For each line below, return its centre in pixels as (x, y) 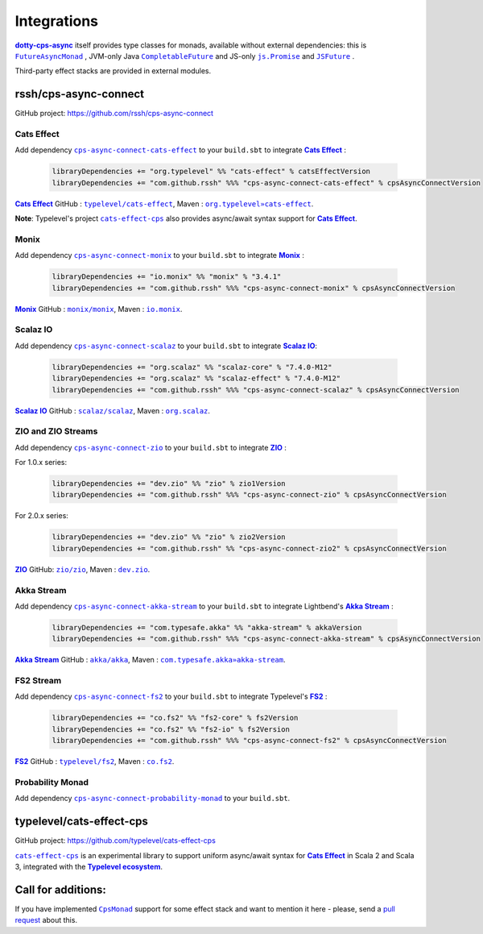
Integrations (57, 21)
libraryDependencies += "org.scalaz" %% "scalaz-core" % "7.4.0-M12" (192, 367)
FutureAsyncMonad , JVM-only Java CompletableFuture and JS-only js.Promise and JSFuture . (185, 56)
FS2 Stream (38, 681)
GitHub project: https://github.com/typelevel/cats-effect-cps (116, 841)
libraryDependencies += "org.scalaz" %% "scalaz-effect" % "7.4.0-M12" (196, 378)
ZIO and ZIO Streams (56, 431)
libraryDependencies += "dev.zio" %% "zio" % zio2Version (169, 537)
